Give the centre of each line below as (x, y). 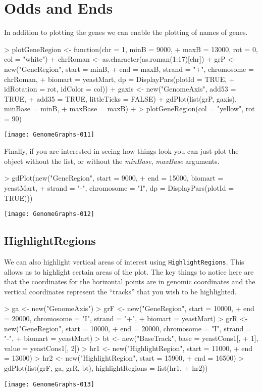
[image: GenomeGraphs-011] (49, 135)
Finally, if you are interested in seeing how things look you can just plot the (121, 151)
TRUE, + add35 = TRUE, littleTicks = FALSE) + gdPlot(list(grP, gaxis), (120, 98)
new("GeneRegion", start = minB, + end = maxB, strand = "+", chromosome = (129, 69)
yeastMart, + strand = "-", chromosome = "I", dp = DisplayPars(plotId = (119, 187)
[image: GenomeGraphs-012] (49, 214)
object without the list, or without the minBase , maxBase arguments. (112, 161)
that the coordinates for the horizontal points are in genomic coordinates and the (130, 281)
